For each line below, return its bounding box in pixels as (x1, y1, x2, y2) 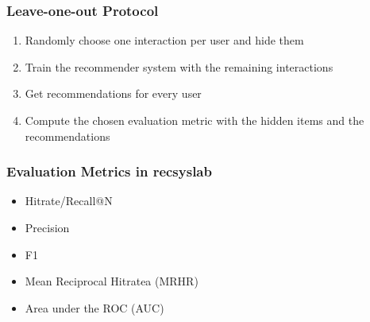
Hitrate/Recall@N (25, 192, 113, 209)
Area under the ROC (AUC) (25, 299, 164, 316)
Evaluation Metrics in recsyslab (6, 161, 212, 181)
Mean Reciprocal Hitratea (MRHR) (25, 273, 198, 289)
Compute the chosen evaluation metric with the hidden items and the (25, 112, 364, 128)
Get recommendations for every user (25, 85, 202, 102)
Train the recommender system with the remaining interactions (25, 58, 333, 75)
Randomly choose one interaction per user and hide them (25, 32, 304, 48)
